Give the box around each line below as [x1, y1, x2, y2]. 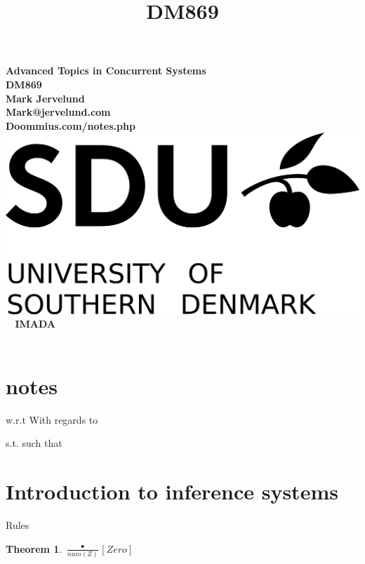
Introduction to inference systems [6, 477, 338, 506]
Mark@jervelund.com [6, 105, 111, 119]
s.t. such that [6, 436, 62, 450]
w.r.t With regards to [6, 412, 98, 427]
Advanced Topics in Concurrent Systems [6, 63, 206, 78]
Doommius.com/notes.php [6, 118, 135, 133]
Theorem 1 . [6, 541, 62, 556]
